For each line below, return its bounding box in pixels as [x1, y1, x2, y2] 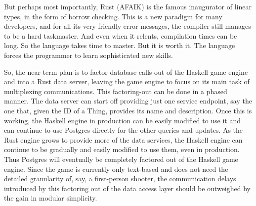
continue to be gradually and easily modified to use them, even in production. [4, 144, 240, 154]
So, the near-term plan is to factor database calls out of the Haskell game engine [4, 66, 248, 77]
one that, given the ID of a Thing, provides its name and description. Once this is [4, 105, 252, 115]
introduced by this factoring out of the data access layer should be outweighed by [4, 183, 251, 193]
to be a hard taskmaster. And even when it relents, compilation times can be [4, 30, 237, 41]
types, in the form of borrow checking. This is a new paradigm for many [4, 11, 222, 21]
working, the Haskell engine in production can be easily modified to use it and [4, 115, 241, 125]
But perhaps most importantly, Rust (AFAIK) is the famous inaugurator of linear [4, 1, 252, 11]
